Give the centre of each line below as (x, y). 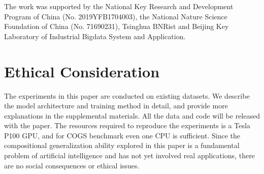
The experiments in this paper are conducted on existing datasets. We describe (127, 95)
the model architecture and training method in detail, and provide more (116, 106)
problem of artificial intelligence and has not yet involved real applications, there (129, 155)
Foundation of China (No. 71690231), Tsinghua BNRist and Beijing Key (117, 26)
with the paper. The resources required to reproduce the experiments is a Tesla (127, 125)
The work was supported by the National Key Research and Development (119, 6)
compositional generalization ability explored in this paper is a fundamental (122, 145)
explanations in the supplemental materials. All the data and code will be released (132, 115)
